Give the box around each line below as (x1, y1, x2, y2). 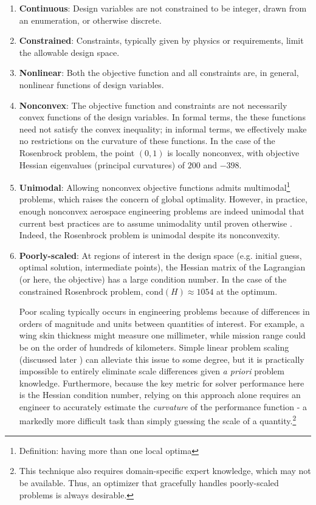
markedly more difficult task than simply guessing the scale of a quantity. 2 (19, 413, 297, 427)
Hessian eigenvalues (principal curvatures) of (19, 158, 185, 171)
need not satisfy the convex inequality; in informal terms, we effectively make (19, 122, 307, 135)
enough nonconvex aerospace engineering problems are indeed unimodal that (19, 204, 304, 217)
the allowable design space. (19, 46, 120, 58)
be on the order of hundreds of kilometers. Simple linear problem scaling (19, 340, 289, 353)
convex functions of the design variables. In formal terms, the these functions (19, 111, 306, 123)
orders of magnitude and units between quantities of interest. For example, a (19, 317, 305, 329)
